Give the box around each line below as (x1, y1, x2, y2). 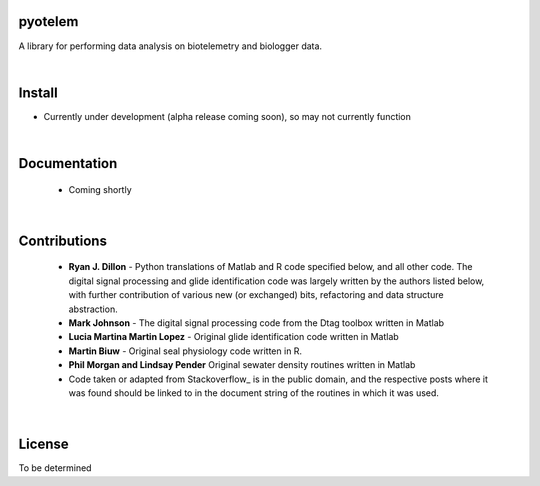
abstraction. (68, 303, 119, 315)
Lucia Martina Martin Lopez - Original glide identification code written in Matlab (68, 331, 399, 343)
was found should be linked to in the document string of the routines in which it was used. (68, 386, 440, 399)
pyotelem (18, 13, 79, 30)
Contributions (18, 232, 107, 249)
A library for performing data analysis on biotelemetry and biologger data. (18, 40, 323, 52)
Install (18, 84, 59, 101)
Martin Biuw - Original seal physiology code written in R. (68, 345, 303, 357)
